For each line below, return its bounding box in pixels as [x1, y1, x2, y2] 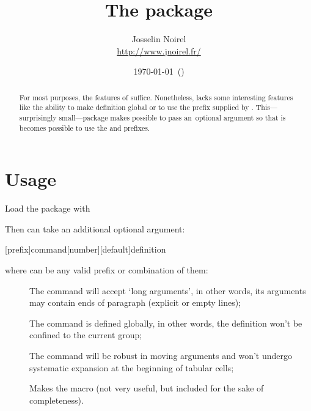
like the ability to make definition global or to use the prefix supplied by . [19, 102, 254, 113]
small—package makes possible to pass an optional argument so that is [59, 113, 286, 123]
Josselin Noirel [131, 32, 186, 45]
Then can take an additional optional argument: [5, 222, 185, 235]
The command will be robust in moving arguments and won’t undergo [29, 349, 293, 362]
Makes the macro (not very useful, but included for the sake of [29, 382, 264, 394]
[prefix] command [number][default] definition [5, 243, 166, 256]
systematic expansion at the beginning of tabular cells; [29, 361, 234, 374]
